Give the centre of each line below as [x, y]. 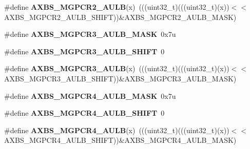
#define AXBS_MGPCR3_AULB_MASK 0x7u [90, 34]
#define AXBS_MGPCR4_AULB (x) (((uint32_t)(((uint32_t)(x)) [117, 130]
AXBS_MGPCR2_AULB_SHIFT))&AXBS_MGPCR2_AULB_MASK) [120, 17]
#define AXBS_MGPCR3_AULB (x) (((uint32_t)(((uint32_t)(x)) [117, 68]
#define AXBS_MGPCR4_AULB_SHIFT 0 [84, 113]
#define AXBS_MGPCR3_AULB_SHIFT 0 [84, 51]
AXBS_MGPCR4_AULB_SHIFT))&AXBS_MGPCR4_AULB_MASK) [120, 140]
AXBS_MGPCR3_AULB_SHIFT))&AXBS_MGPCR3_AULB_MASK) [120, 78]
